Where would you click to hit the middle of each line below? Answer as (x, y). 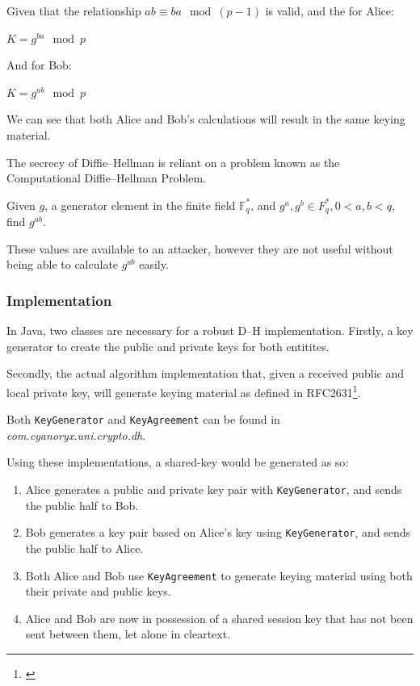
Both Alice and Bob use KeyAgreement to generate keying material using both (219, 575)
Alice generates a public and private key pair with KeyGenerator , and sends (214, 489)
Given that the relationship (74, 10)
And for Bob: (39, 65)
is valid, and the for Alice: (330, 10)
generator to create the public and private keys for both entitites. (168, 346)
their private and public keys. (98, 591)
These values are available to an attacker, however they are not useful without (200, 248)
